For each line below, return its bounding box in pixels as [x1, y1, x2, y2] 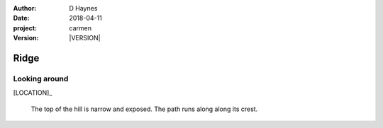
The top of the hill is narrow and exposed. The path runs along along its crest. [30, 105, 258, 113]
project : [13, 23, 37, 32]
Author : [13, 4, 37, 12]
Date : [13, 14, 30, 23]
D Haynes [69, 4, 98, 12]
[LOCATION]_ [13, 88, 52, 97]
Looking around [13, 74, 69, 83]
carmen [69, 23, 92, 32]
